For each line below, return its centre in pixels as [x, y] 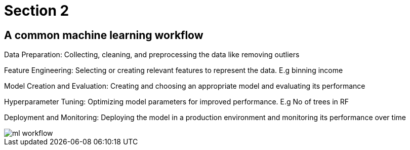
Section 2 [37, 11]
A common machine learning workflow [104, 35]
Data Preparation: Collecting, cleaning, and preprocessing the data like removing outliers [152, 55]
